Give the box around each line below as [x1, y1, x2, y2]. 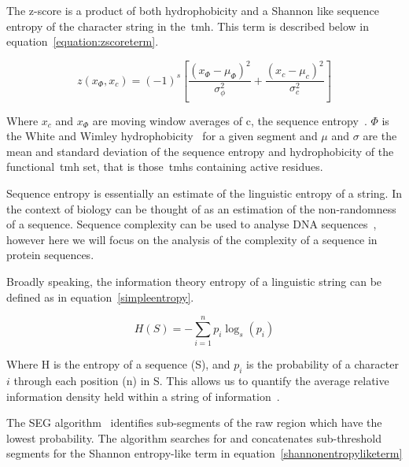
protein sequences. [6, 246, 94, 263]
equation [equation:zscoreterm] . [6, 33, 159, 50]
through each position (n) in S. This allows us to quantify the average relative [13, 372, 389, 389]
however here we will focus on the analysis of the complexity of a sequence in [6, 231, 378, 247]
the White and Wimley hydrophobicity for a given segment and [6, 128, 318, 144]
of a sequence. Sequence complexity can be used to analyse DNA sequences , [6, 216, 377, 232]
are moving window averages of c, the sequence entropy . [92, 112, 367, 128]
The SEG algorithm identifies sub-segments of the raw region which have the [6, 414, 382, 431]
